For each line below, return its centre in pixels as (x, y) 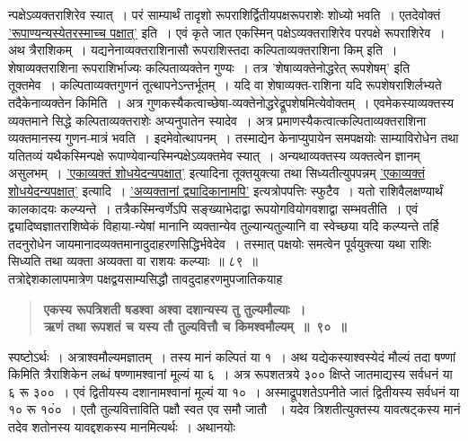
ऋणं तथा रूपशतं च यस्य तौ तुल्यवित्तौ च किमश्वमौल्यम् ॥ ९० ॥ (195, 326)
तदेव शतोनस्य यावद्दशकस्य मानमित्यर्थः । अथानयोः (122, 427)
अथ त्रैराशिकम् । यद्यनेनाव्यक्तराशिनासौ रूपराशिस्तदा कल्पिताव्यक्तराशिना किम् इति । (203, 50)
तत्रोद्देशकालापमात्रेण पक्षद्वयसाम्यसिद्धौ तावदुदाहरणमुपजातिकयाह (146, 278)
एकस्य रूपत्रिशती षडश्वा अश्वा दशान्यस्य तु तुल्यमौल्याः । (175, 309)
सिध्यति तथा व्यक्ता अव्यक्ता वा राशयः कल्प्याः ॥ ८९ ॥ (133, 261)
